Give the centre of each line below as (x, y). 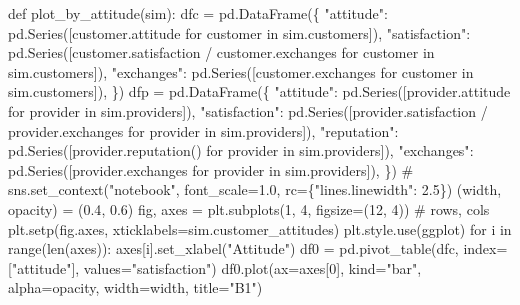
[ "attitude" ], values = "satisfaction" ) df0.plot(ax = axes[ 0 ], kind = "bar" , (215, 267)
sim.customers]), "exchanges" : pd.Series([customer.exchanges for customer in (241, 71)
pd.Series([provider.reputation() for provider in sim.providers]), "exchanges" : (241, 150)
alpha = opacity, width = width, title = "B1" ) (135, 287)
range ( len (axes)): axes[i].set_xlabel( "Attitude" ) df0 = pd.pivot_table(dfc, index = (258, 248)
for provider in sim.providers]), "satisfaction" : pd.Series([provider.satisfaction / (248, 110)
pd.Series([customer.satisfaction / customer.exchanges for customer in (221, 52)
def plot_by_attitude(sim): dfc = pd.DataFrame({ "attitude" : (198, 13)
